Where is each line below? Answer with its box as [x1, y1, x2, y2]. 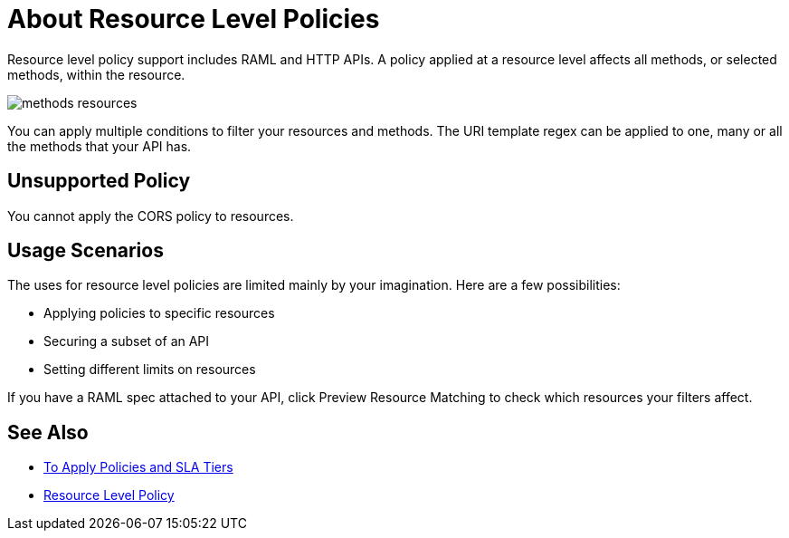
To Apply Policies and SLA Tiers [43, 459, 233, 476]
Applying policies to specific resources [43, 305, 275, 322]
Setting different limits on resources [43, 361, 256, 378]
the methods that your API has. [7, 138, 192, 154]
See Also [7, 420, 89, 444]
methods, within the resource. [7, 66, 185, 82]
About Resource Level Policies [7, 4, 380, 34]
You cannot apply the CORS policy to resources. [7, 207, 294, 224]
